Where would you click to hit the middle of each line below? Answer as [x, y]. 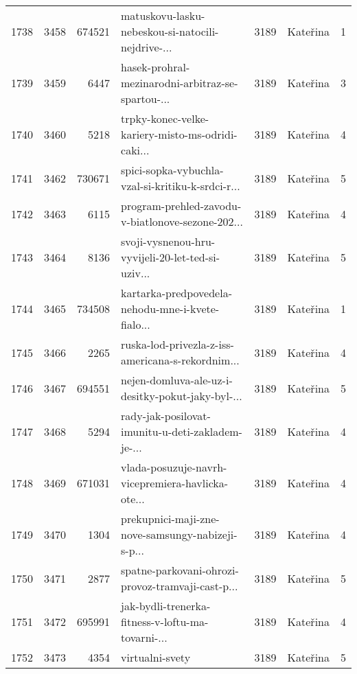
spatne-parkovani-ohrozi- [180, 570]
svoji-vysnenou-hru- [168, 241]
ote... [133, 499]
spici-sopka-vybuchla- [172, 170]
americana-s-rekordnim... [180, 360]
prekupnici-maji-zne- [170, 519]
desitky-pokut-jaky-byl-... [182, 396]
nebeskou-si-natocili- [170, 31]
